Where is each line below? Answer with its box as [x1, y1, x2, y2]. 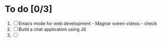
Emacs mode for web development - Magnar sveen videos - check [18, 20, 157, 26]
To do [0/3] [5, 3, 52, 15]
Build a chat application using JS [18, 26, 87, 32]
